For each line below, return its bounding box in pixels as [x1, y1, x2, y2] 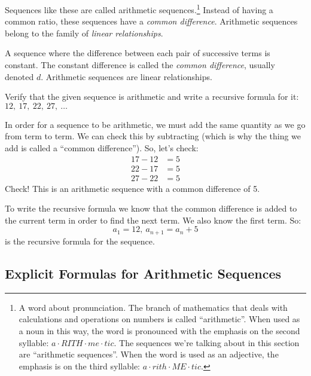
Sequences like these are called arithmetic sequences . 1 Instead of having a [5, 2, 273, 16]
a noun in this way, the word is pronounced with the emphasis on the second [19, 324, 300, 337]
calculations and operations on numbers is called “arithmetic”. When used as [19, 313, 300, 325]
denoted [5, 70, 34, 82]
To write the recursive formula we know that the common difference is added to [5, 202, 297, 215]
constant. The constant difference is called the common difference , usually [5, 59, 275, 71]
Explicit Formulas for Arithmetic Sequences [5, 264, 282, 282]
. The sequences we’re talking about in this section [114, 336, 300, 349]
